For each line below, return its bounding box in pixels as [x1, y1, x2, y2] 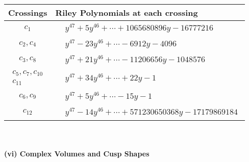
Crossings [8, 7, 47, 18]
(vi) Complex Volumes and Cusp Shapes [4, 148, 150, 159]
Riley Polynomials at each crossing [55, 7, 198, 18]
